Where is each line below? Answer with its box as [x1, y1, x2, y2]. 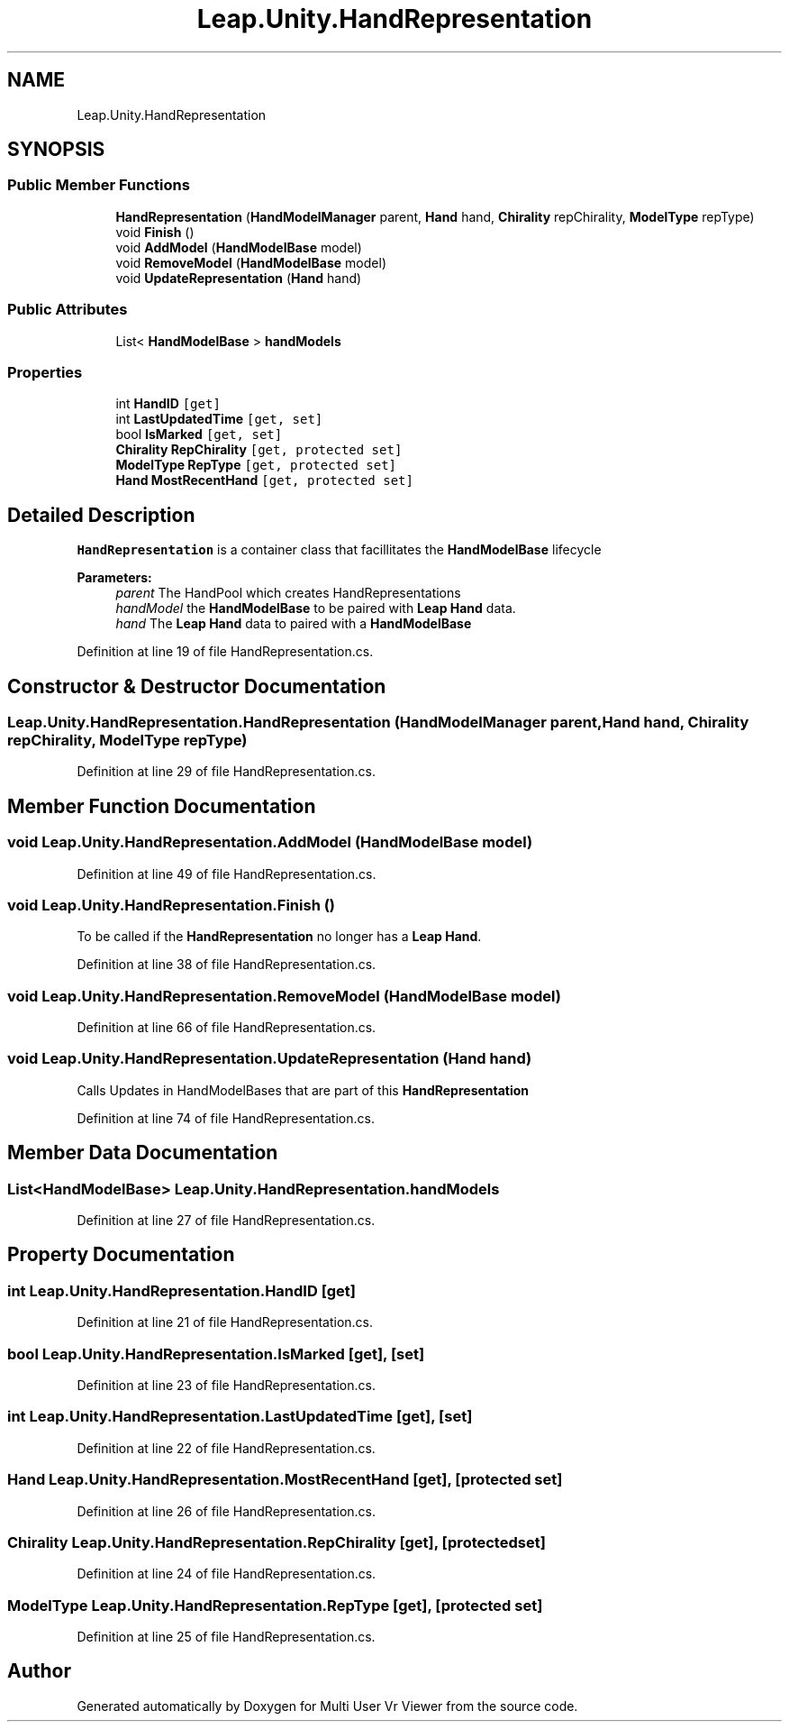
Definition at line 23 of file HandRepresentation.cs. [77, 1377, 376, 1394]
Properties [7, 362, 83, 381]
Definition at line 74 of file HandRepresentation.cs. [77, 1110, 375, 1126]
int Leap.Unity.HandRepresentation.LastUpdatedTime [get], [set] [7, 1407, 473, 1426]
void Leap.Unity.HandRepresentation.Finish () [7, 895, 336, 914]
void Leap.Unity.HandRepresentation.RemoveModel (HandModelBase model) [7, 986, 561, 1005]
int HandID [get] [115, 396, 221, 412]
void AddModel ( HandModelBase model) [115, 239, 362, 255]
